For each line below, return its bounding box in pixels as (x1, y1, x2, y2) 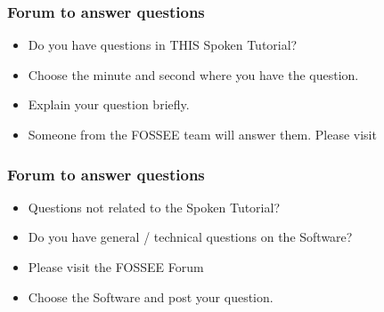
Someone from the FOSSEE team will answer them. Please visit (28, 125, 377, 143)
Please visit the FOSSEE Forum (28, 258, 204, 276)
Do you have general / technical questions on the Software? (28, 228, 353, 246)
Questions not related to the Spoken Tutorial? (28, 197, 280, 216)
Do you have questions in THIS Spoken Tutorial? (28, 36, 298, 54)
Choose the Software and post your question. (28, 287, 274, 306)
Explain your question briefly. (28, 95, 190, 114)
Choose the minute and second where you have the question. (28, 65, 359, 84)
